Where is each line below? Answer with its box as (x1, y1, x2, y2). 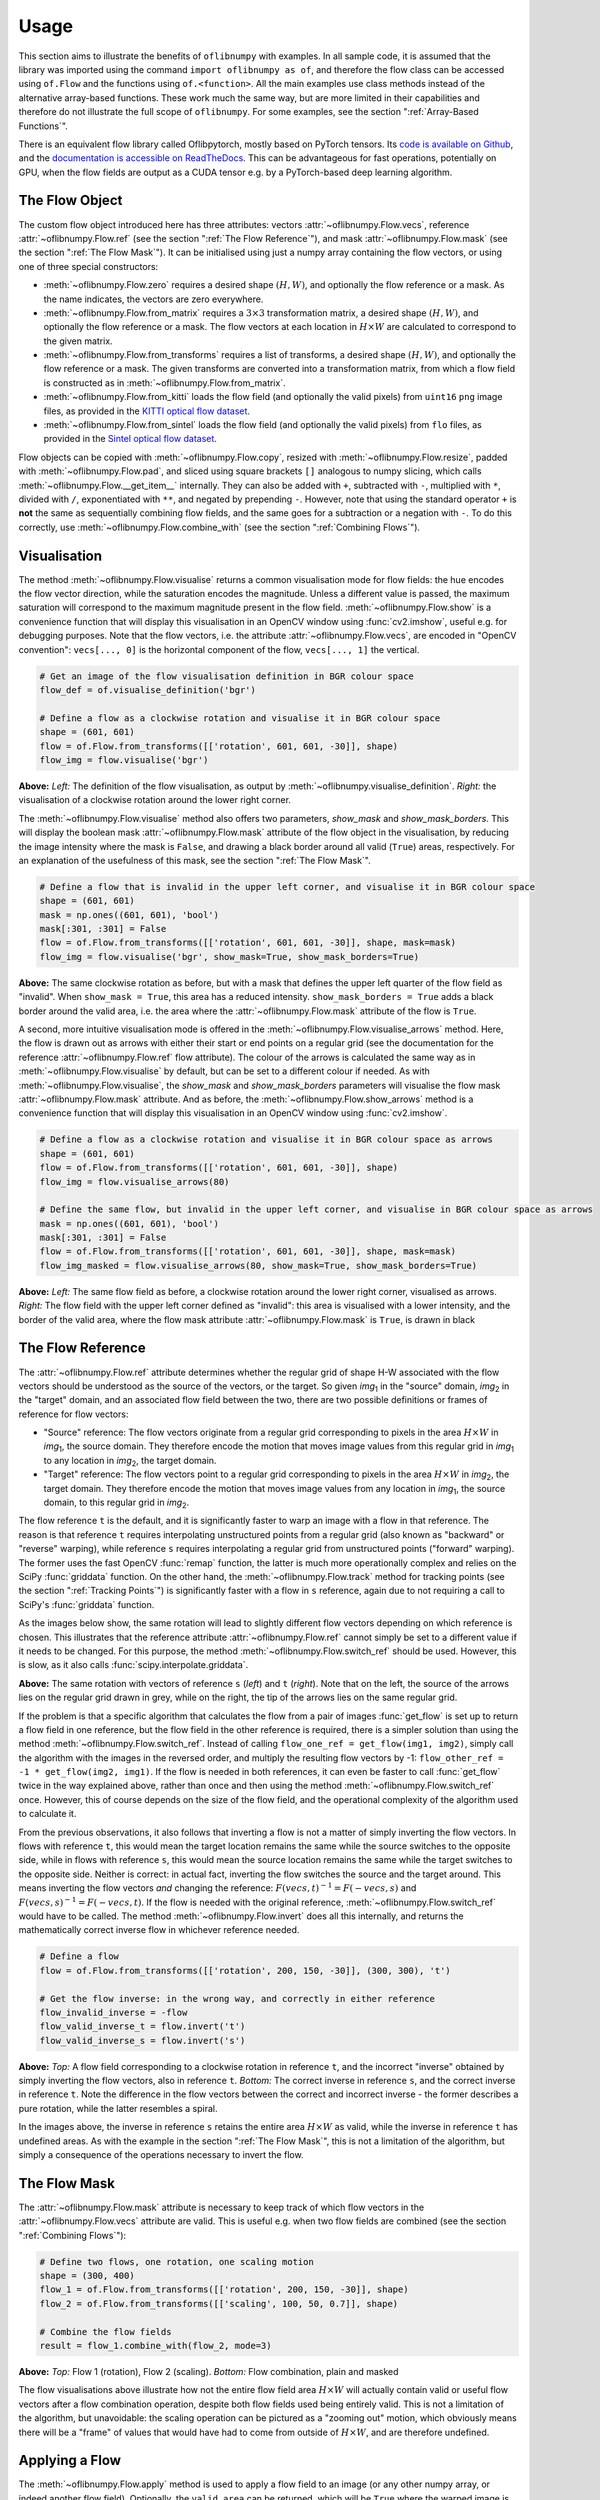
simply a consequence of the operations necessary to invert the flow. (18, 2149, 304, 2161)
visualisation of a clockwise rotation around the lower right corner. (18, 794, 292, 806)
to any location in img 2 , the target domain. (43, 1454, 217, 1469)
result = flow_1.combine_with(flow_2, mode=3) (39, 2340, 272, 2352)
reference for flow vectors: (18, 1408, 129, 1420)
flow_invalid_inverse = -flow (39, 2006, 188, 2018)
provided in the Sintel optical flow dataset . (43, 433, 217, 445)
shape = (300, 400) (39, 2270, 135, 2282)
